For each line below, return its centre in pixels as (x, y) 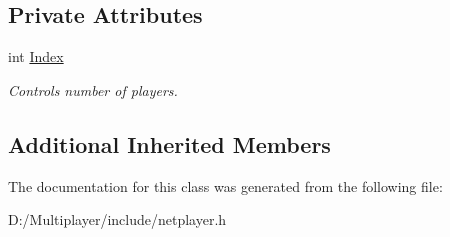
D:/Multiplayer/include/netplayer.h (117, 219)
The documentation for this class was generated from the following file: (225, 185)
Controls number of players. (93, 89)
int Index (36, 56)
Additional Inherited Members (169, 143)
